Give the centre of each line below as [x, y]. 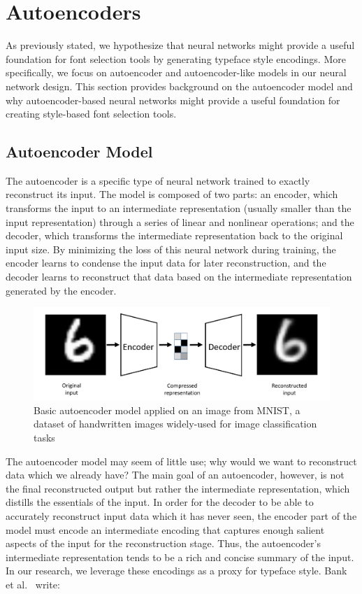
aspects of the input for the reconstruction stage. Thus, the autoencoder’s [163, 543]
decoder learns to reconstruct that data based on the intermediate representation [179, 277]
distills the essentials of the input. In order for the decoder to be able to [160, 502]
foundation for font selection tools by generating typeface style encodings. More [176, 58]
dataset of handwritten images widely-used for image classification [175, 424]
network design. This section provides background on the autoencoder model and [179, 86]
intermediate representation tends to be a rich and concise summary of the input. [180, 557]
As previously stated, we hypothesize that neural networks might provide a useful [180, 45]
